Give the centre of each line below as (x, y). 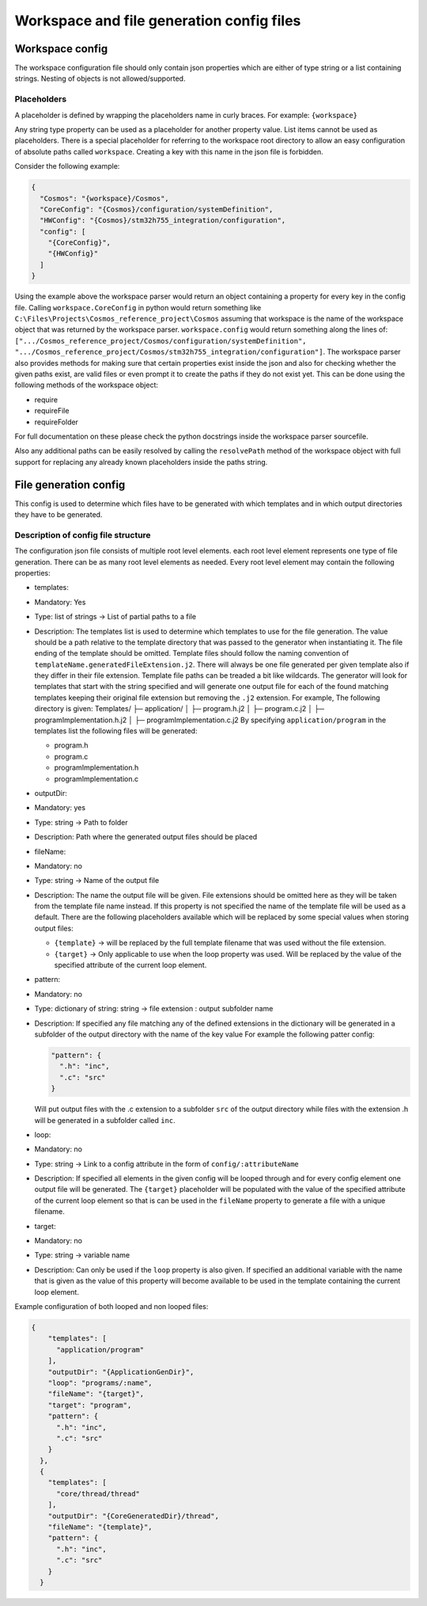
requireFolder (57, 422)
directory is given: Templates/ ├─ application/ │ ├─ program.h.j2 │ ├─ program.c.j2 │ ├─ (179, 709)
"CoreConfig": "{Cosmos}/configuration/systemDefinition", (157, 209)
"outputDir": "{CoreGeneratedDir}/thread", (133, 1516)
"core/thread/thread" (98, 1494)
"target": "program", (90, 1405)
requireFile (52, 411)
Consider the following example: (67, 166)
